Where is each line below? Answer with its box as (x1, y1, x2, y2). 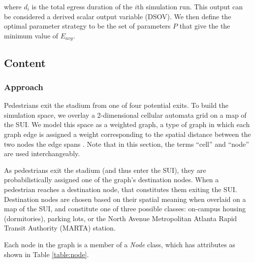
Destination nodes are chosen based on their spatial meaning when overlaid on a (4, 194, 246, 204)
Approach (4, 80, 43, 93)
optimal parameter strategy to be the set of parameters (4, 21, 171, 31)
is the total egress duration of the (32, 1, 133, 11)
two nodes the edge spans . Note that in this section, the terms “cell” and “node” (4, 138, 249, 149)
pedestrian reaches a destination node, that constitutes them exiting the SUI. (4, 184, 237, 194)
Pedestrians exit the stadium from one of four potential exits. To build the (4, 100, 229, 110)
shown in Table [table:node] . (4, 249, 89, 259)
